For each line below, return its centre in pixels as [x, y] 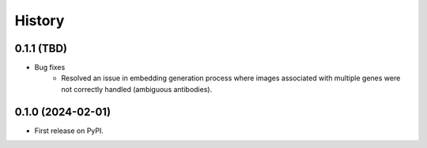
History [40, 20]
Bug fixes [50, 68]
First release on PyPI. [69, 131]
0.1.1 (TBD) [41, 48]
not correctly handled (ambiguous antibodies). [137, 89]
